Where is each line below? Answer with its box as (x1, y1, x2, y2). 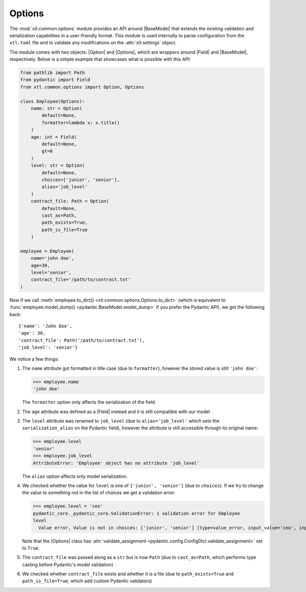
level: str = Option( (31, 163, 85, 168)
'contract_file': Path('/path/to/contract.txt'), (18, 337, 145, 343)
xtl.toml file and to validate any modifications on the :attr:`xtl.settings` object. (9, 40, 177, 46)
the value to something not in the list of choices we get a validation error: (22, 490, 176, 496)
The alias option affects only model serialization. (22, 473, 128, 479)
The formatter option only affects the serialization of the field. (22, 399, 157, 405)
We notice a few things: (9, 356, 59, 362)
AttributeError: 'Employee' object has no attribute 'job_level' (33, 460, 200, 466)
